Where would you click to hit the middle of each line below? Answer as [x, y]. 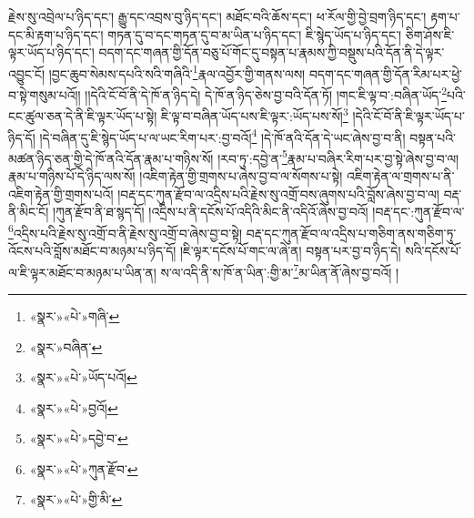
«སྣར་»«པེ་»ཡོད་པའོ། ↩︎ [83, 377]
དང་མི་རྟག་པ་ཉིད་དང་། [56, 34]
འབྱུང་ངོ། [26, 73]
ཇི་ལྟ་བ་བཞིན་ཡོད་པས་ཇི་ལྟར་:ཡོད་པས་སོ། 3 [255, 114]
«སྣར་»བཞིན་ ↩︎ [66, 346]
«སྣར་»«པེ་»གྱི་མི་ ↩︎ [76, 499]
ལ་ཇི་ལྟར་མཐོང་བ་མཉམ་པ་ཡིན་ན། [82, 272]
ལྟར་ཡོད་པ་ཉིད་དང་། [51, 52]
